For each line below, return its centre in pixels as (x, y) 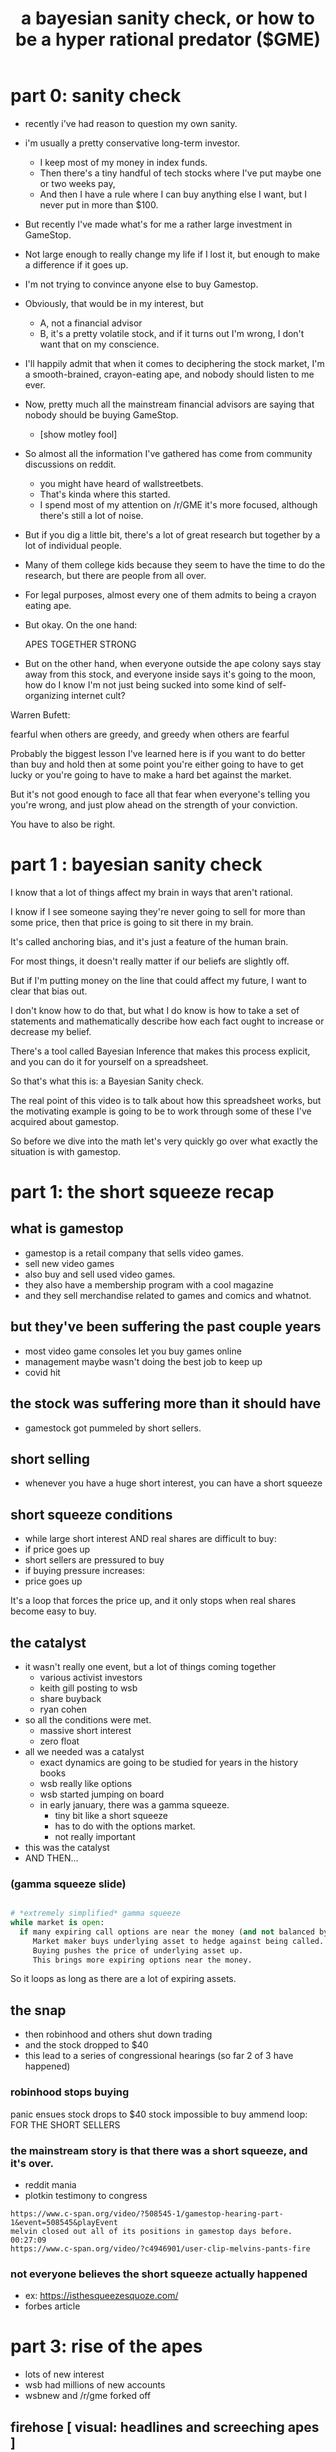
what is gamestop (67, 1228)
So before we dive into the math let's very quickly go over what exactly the (164, 1141)
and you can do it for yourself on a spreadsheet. (109, 1061)
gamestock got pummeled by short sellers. (113, 1428)
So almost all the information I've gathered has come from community (168, 453)
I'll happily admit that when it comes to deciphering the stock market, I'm (174, 363)
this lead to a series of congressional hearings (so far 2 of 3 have (159, 2056)
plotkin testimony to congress (86, 2195)
